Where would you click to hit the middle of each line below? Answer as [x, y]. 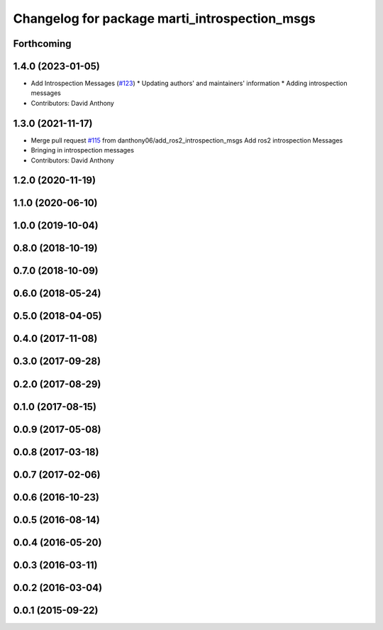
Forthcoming [42, 44]
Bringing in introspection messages [83, 150]
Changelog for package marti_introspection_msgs [164, 18]
